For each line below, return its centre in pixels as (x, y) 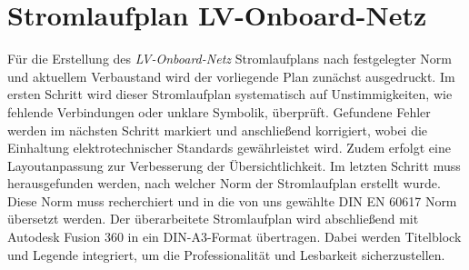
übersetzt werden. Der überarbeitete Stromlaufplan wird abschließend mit (213, 219)
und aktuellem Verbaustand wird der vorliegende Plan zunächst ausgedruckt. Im (231, 76)
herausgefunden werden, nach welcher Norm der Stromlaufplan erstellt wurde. (224, 183)
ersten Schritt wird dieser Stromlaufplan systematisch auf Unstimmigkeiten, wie (230, 94)
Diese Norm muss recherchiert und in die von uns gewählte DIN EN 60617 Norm (232, 200)
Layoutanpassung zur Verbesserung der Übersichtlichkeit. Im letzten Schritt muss (234, 165)
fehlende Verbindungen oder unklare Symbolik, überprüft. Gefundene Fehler (219, 111)
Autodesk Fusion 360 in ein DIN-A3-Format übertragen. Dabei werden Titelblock (234, 237)
